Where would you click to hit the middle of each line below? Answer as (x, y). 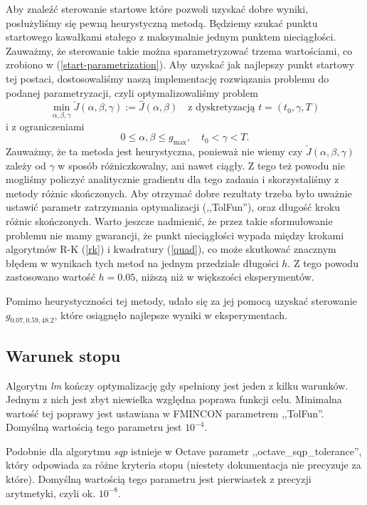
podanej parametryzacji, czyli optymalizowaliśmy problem (132, 92)
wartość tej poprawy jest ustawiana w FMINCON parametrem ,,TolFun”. (165, 413)
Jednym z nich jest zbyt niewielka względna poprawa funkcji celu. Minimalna (174, 399)
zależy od (26, 165)
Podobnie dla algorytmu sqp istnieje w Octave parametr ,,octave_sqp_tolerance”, (184, 451)
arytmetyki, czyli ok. (51, 493)
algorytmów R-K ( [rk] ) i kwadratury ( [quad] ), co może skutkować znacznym (171, 249)
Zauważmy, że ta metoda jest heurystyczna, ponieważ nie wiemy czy (154, 151)
